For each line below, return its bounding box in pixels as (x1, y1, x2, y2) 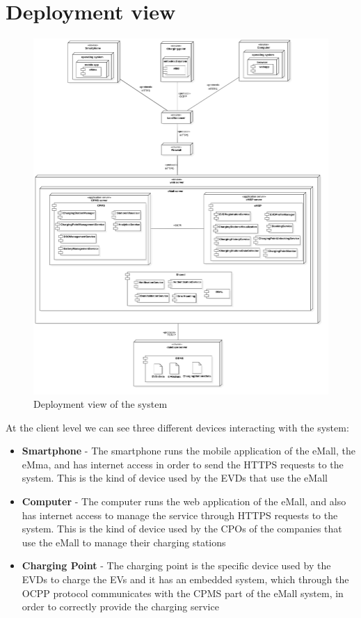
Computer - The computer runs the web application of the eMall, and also (22, 494, 346, 509)
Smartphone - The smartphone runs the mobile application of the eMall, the (22, 443, 355, 458)
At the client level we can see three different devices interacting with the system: (6, 420, 349, 434)
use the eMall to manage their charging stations (22, 534, 226, 549)
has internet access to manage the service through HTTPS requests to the (22, 507, 338, 522)
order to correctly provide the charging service (22, 599, 219, 614)
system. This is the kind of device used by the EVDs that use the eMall (22, 470, 328, 485)
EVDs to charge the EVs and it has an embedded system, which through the (22, 572, 349, 587)
